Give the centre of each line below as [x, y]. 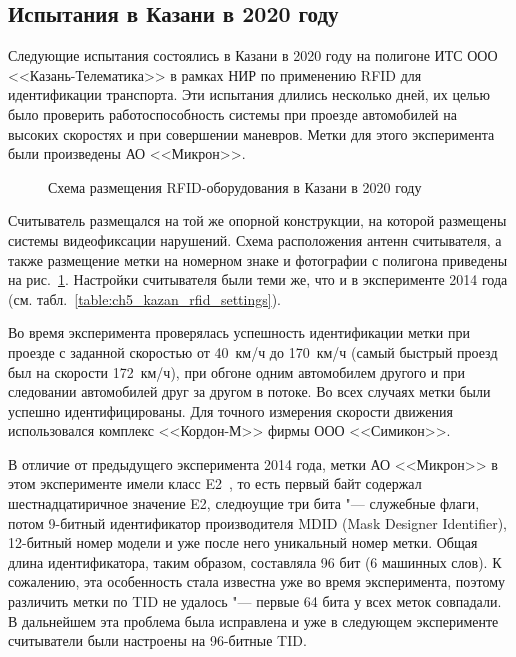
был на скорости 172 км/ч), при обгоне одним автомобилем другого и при [237, 371]
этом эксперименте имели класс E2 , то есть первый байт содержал [215, 483]
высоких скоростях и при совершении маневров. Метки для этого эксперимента [251, 133]
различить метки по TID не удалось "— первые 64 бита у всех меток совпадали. [255, 601]
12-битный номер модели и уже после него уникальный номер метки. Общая [243, 542]
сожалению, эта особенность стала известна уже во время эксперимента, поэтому [257, 581]
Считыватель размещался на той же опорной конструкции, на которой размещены [257, 220]
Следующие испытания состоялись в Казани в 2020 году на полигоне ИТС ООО [253, 55]
